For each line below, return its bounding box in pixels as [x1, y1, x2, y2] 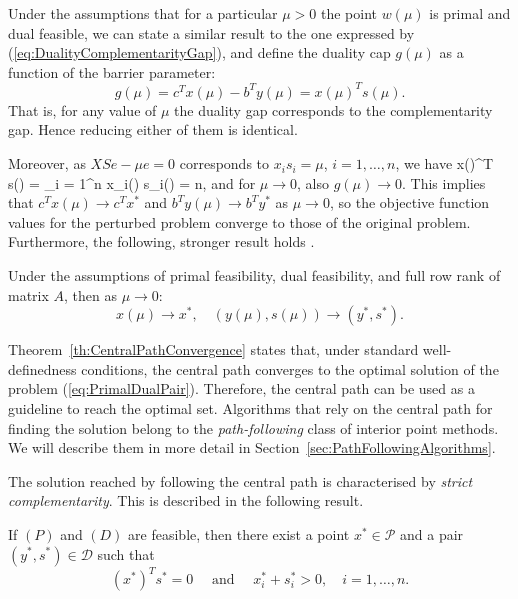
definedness [8, 358, 77, 379]
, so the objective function [329, 192, 490, 213]
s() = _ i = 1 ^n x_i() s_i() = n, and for [8, 172, 256, 193]
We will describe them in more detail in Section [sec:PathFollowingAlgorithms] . [8, 437, 496, 458]
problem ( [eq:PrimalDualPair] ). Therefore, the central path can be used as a [8, 378, 475, 399]
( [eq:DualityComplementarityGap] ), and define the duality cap [8, 42, 391, 63]
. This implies [401, 172, 486, 193]
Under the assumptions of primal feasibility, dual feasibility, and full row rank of [8, 265, 501, 286]
